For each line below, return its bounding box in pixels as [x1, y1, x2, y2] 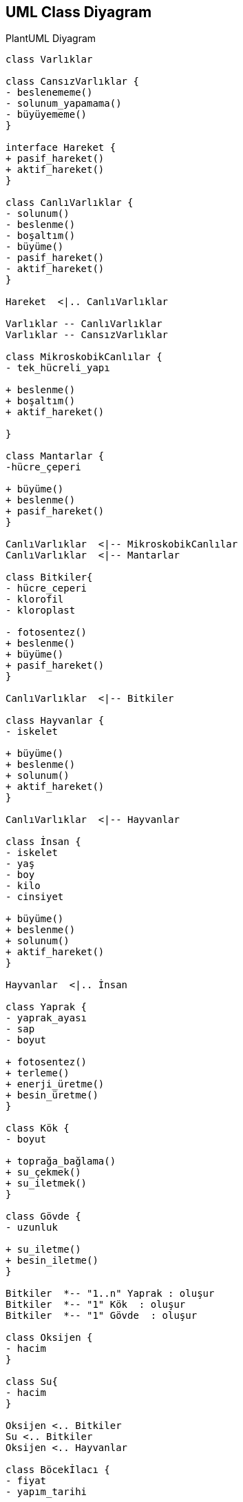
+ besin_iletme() [6, 1255, 98, 1266]
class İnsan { [6, 836, 81, 848]
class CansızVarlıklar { [6, 76, 139, 87]
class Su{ [6, 1376, 58, 1388]
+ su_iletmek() [6, 1178, 87, 1189]
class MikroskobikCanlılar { [6, 351, 162, 363]
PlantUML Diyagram [6, 32, 96, 45]
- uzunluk [6, 1222, 58, 1233]
